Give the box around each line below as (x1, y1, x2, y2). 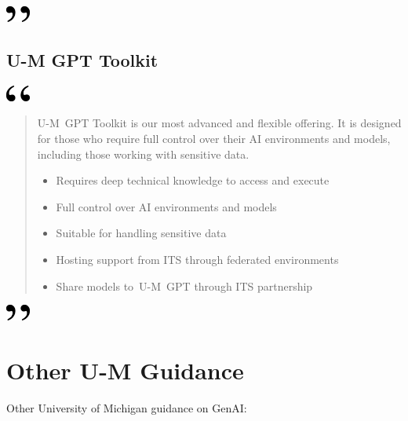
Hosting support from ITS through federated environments (56, 251, 339, 267)
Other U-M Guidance (6, 353, 244, 386)
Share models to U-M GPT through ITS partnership (56, 277, 313, 294)
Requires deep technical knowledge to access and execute (56, 172, 330, 189)
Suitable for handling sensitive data (56, 225, 227, 241)
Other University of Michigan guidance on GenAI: (6, 399, 247, 416)
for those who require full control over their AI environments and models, (37, 130, 391, 146)
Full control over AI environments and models (56, 198, 277, 214)
